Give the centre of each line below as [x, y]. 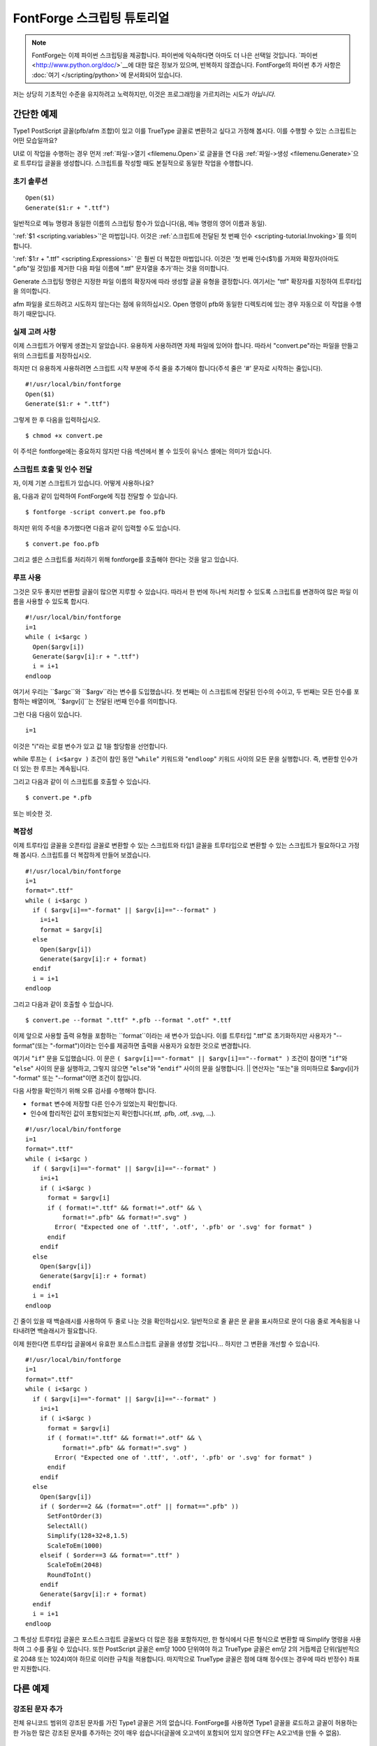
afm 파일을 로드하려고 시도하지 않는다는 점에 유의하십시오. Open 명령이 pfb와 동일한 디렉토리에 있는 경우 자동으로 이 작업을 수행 [187, 304]
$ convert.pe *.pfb [59, 798]
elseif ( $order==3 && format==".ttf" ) [110, 1555]
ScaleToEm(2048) [75, 1565]
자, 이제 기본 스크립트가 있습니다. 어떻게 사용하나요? [83, 483]
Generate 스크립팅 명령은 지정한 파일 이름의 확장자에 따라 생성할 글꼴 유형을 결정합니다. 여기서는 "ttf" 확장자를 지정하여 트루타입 [187, 281]
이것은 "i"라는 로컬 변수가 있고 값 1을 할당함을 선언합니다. [90, 746]
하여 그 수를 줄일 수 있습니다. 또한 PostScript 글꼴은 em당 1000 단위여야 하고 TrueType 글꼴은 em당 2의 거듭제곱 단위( [175, 1649]
